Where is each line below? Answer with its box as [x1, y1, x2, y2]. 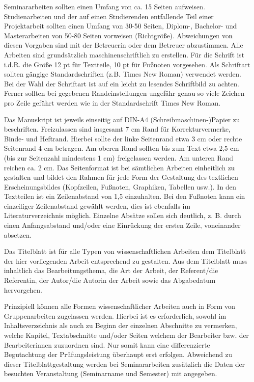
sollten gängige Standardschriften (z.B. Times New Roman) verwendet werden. [4, 69, 241, 79]
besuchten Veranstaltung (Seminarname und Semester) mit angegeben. [4, 368, 217, 379]
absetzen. [4, 229, 32, 240]
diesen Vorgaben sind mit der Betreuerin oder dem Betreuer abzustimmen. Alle [4, 40, 243, 50]
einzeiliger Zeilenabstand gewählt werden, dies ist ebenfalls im [4, 200, 191, 211]
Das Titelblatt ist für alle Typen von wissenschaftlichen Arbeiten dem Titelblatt [4, 246, 246, 256]
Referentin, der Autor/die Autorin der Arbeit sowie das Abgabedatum [4, 275, 216, 285]
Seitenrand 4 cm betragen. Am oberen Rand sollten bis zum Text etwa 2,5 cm [4, 143, 239, 153]
